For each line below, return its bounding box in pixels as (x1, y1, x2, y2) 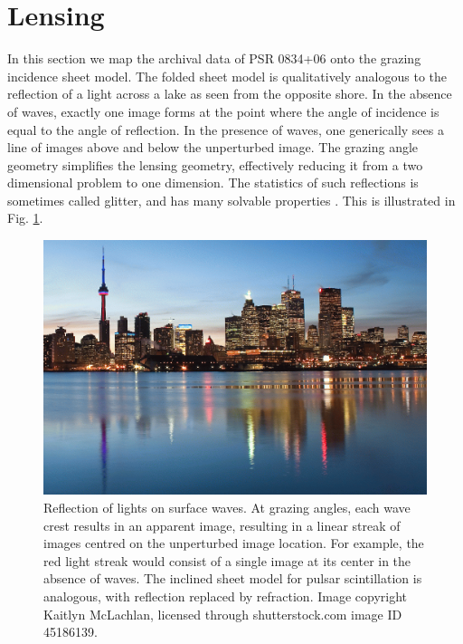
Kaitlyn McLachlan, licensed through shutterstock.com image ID (43, 604, 402, 623)
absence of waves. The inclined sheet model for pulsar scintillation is (43, 569, 422, 588)
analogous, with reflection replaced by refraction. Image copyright (43, 586, 408, 605)
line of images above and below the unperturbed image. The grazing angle (7, 138, 419, 157)
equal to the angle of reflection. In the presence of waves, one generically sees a (7, 120, 444, 139)
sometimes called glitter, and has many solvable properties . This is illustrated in (7, 190, 456, 209)
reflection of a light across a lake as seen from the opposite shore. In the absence (7, 84, 452, 103)
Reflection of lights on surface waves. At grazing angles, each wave (43, 497, 411, 516)
